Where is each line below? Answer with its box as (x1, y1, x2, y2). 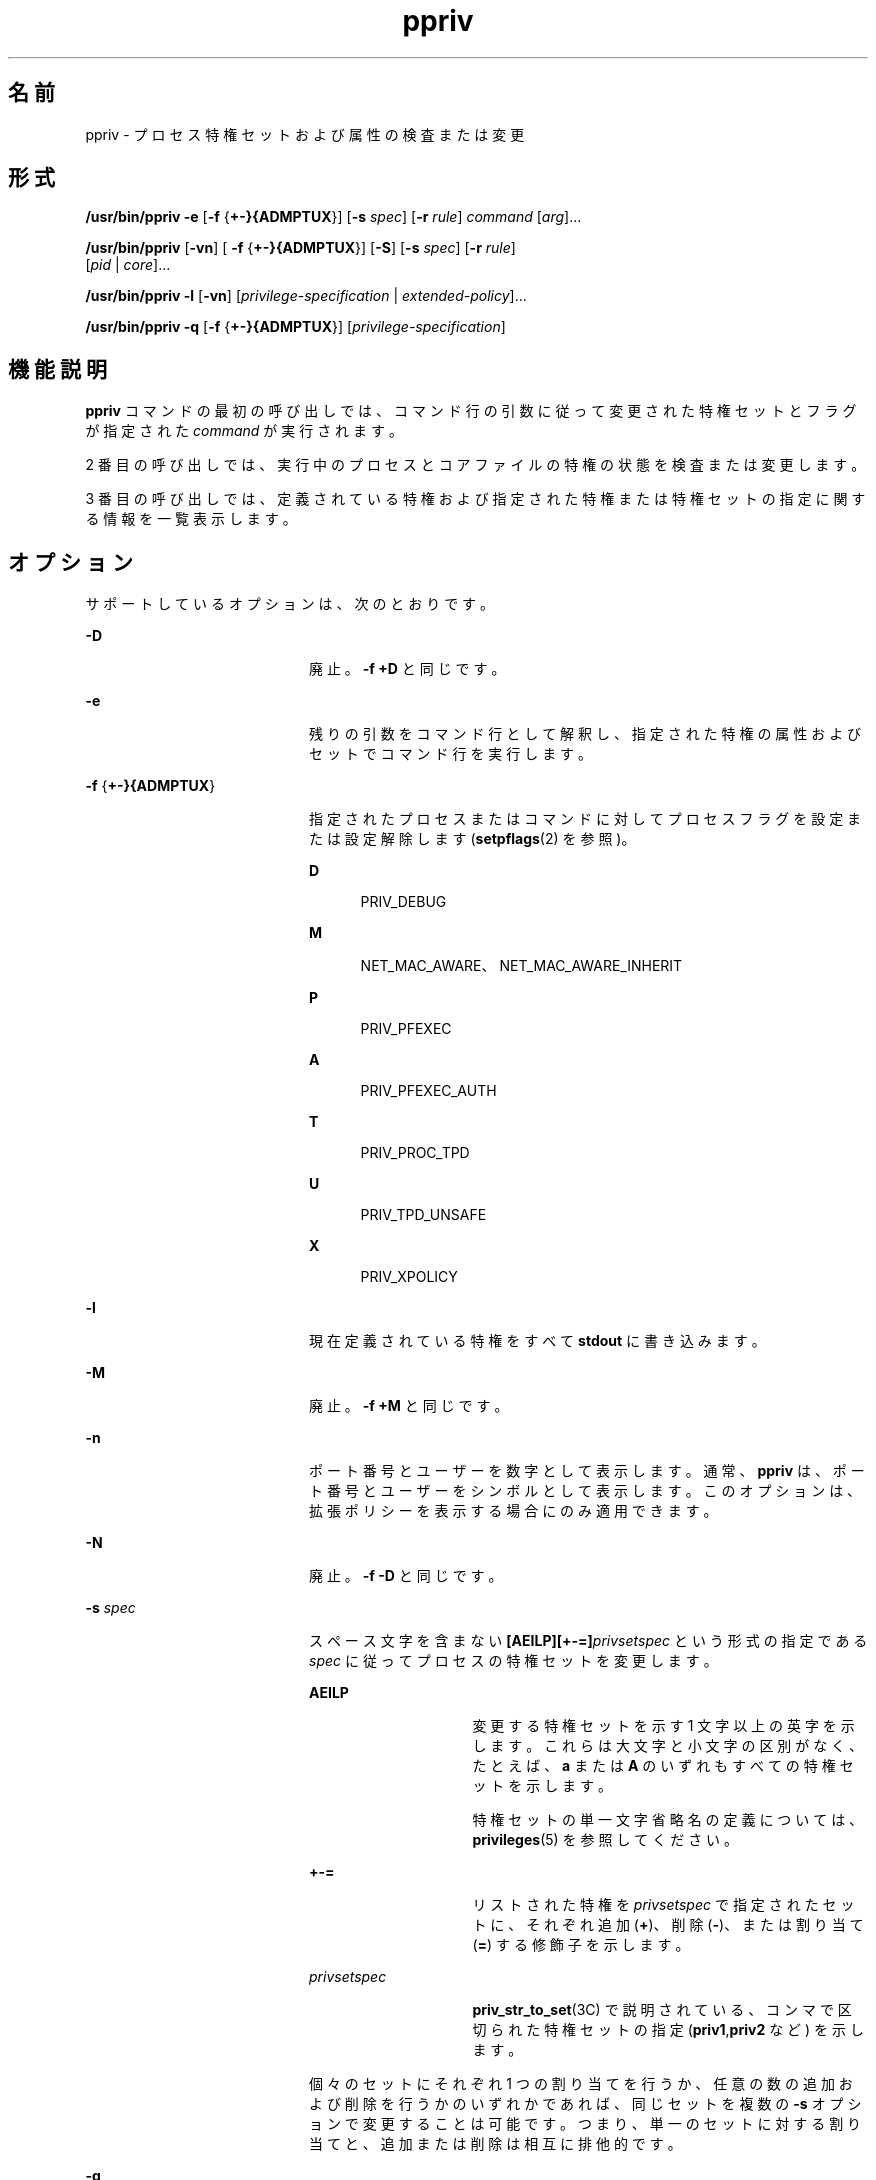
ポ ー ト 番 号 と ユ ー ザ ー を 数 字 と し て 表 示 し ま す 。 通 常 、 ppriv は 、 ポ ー (309, 1462, 865, 1480)
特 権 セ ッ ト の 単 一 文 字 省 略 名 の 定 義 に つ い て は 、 (472, 1811, 864, 1829)
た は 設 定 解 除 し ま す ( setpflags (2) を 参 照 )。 (309, 830, 636, 848)
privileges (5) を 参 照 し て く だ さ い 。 (472, 1831, 739, 1849)
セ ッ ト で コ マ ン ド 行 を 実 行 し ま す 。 (309, 745, 593, 763)
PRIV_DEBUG (360, 893, 447, 911)
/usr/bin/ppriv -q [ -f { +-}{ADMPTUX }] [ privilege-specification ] (85, 318, 506, 336)
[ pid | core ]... (85, 256, 171, 274)
